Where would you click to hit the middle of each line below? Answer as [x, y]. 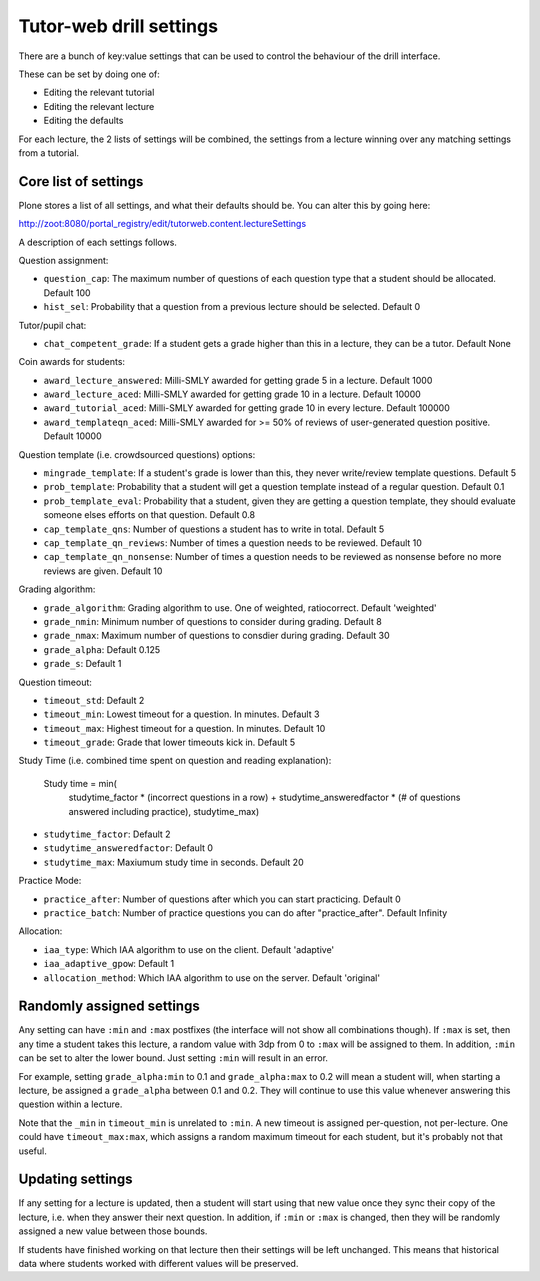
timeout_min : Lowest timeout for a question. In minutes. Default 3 [181, 714]
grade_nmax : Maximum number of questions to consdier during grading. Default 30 [216, 636]
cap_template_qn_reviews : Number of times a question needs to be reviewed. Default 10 [232, 543]
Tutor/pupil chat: [52, 325]
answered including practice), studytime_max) [164, 811]
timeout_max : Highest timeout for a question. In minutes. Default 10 [184, 728]
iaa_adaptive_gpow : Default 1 [109, 964]
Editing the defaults [83, 121]
